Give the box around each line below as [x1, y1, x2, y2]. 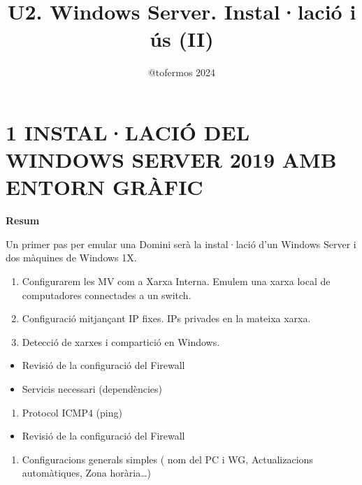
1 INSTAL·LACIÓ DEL [6, 117, 250, 146]
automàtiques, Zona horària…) [22, 465, 151, 480]
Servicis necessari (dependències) [22, 381, 163, 396]
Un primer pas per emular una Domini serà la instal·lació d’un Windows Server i [6, 236, 356, 251]
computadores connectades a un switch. [22, 287, 191, 302]
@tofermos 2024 [147, 65, 216, 80]
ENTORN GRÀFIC [6, 173, 203, 201]
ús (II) [150, 24, 214, 53]
